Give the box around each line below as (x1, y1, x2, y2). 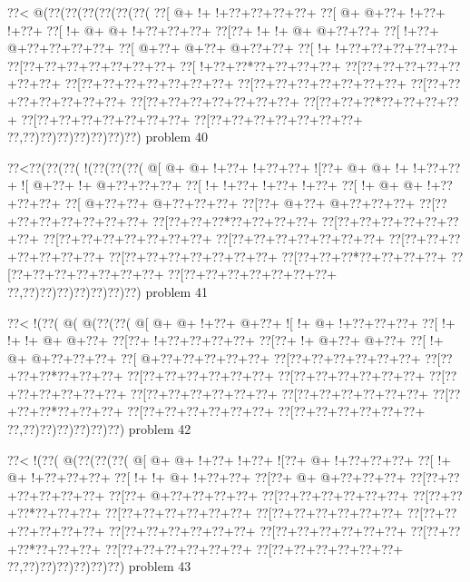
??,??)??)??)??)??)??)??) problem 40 (7, 127, 208, 146)
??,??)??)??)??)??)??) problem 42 (7, 419, 191, 439)
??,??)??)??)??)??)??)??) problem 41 (7, 281, 208, 301)
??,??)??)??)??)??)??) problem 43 (7, 557, 191, 576)
